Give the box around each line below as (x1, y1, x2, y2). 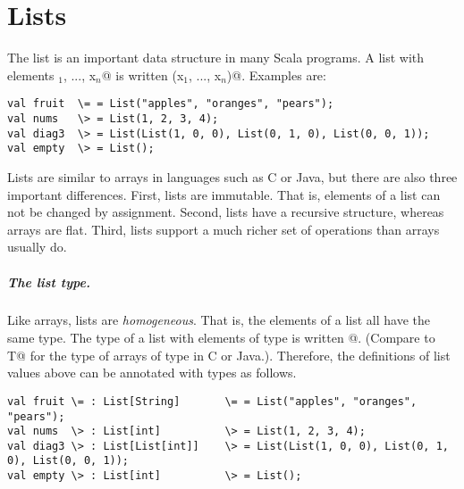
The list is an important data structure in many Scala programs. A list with (7, 48, 425, 67)
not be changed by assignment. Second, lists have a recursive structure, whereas (7, 203, 444, 221)
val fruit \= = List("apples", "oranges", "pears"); (7, 97, 334, 111)
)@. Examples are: (226, 65, 326, 84)
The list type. (7, 272, 90, 291)
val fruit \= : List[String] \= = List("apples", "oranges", (7, 394, 418, 408)
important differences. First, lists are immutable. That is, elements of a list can (7, 185, 441, 203)
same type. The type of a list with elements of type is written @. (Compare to (7, 328, 435, 347)
